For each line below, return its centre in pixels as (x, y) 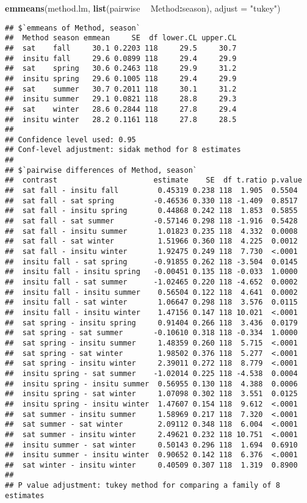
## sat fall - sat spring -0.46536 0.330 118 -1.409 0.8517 (151, 201)
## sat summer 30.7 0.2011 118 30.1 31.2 (121, 89)
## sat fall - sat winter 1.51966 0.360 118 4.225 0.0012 (151, 241)
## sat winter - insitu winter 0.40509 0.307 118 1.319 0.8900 (151, 465)
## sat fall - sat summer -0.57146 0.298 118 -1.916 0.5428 (151, 221)
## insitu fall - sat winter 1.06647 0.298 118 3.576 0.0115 (151, 302)
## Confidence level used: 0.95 (70, 139)
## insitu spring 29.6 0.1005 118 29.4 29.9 (121, 78)
